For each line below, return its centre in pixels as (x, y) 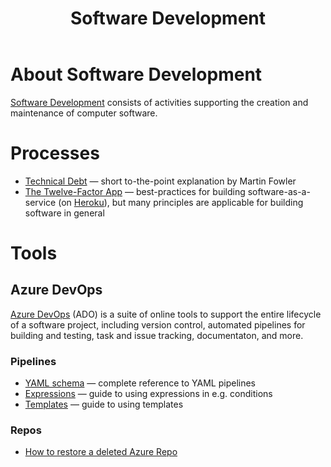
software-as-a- (279, 191)
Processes (55, 153)
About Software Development (136, 74)
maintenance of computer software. (84, 113)
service (40, 202)
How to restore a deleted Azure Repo (101, 452)
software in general (64, 213)
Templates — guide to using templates (104, 404)
